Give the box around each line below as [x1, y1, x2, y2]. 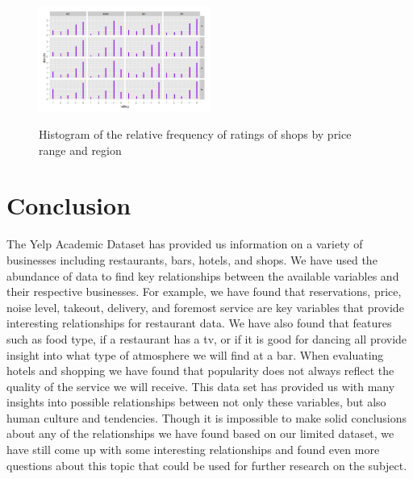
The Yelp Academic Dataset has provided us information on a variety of [6, 235, 363, 252]
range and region [39, 141, 122, 158]
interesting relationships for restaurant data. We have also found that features [6, 314, 392, 331]
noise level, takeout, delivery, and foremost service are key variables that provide [6, 298, 404, 315]
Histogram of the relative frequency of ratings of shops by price [39, 126, 352, 143]
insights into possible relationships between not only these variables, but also [6, 394, 386, 410]
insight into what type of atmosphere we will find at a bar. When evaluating [6, 346, 384, 363]
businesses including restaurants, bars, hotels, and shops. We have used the [6, 251, 378, 268]
